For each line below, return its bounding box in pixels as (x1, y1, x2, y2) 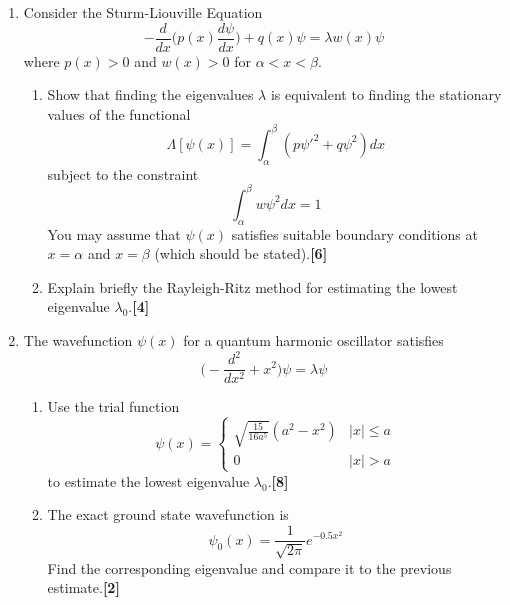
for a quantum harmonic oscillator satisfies (183, 330, 444, 350)
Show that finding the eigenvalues (47, 84, 254, 105)
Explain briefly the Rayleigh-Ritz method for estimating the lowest (47, 276, 458, 297)
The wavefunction (23, 330, 133, 350)
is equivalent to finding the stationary (270, 84, 502, 105)
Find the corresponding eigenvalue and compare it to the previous (47, 557, 452, 578)
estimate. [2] (47, 577, 120, 598)
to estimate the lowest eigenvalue (47, 470, 250, 491)
